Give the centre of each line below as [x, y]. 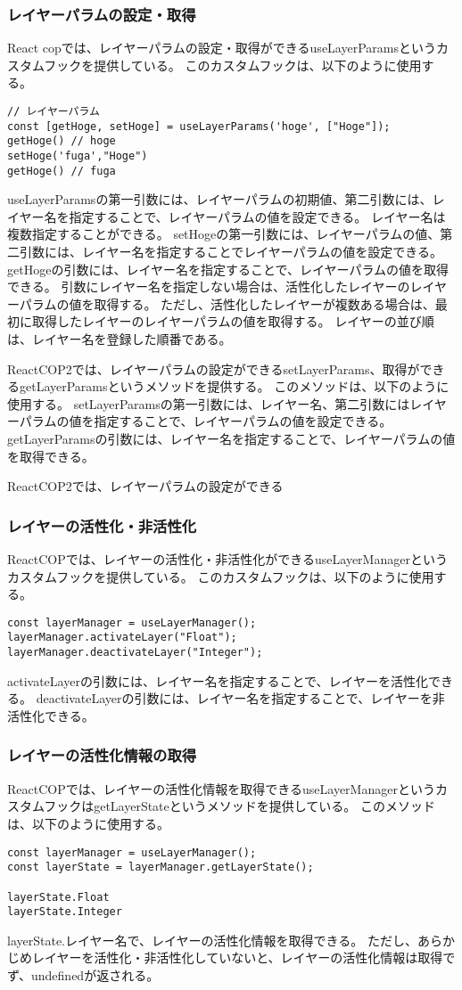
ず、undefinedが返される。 [83, 975]
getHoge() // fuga [62, 171]
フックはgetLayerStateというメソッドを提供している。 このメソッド [240, 806]
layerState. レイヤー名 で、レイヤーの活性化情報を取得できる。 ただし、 [212, 940]
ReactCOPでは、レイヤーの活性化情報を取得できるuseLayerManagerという [221, 788]
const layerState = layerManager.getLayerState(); [161, 867]
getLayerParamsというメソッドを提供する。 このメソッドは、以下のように [234, 386]
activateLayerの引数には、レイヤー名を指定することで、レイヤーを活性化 [218, 680]
